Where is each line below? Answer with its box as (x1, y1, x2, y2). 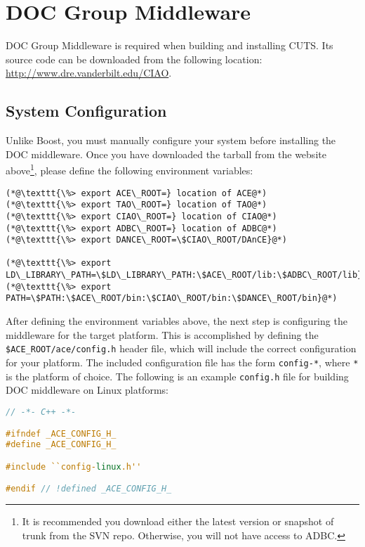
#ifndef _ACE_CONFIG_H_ (6, 429, 117, 439)
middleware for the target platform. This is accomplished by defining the (6, 327, 319, 342)
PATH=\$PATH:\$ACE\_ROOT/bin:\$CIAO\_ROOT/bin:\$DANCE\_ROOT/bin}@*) (6, 293, 338, 304)
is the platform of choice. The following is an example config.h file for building (6, 368, 349, 383)
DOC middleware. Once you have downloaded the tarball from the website (6, 146, 326, 161)
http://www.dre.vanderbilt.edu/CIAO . (6, 65, 172, 80)
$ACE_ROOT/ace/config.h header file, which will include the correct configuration (6, 341, 357, 356)
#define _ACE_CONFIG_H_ (6, 439, 117, 450)
